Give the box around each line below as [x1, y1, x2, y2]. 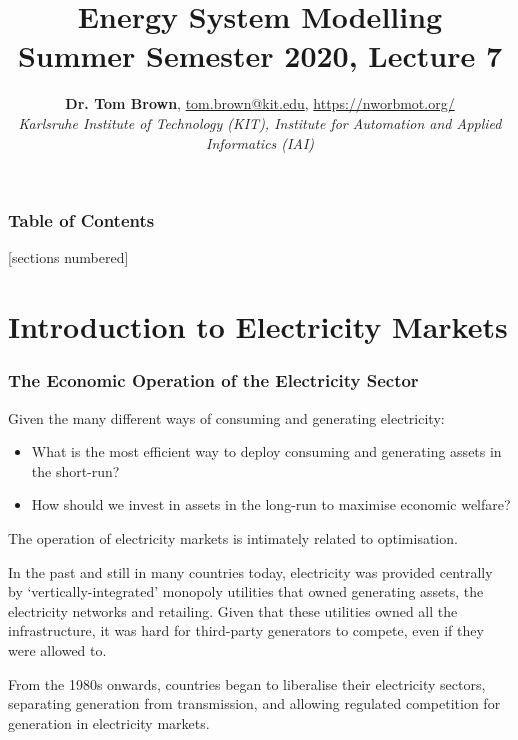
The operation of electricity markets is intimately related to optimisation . [8, 527, 458, 548]
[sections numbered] [8, 247, 129, 268]
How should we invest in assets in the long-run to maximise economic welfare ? [31, 494, 511, 515]
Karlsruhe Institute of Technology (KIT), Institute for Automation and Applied [18, 112, 502, 133]
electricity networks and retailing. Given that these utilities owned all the [8, 600, 458, 621]
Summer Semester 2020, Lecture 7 [17, 35, 503, 76]
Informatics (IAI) [205, 132, 315, 153]
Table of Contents [8, 208, 155, 233]
